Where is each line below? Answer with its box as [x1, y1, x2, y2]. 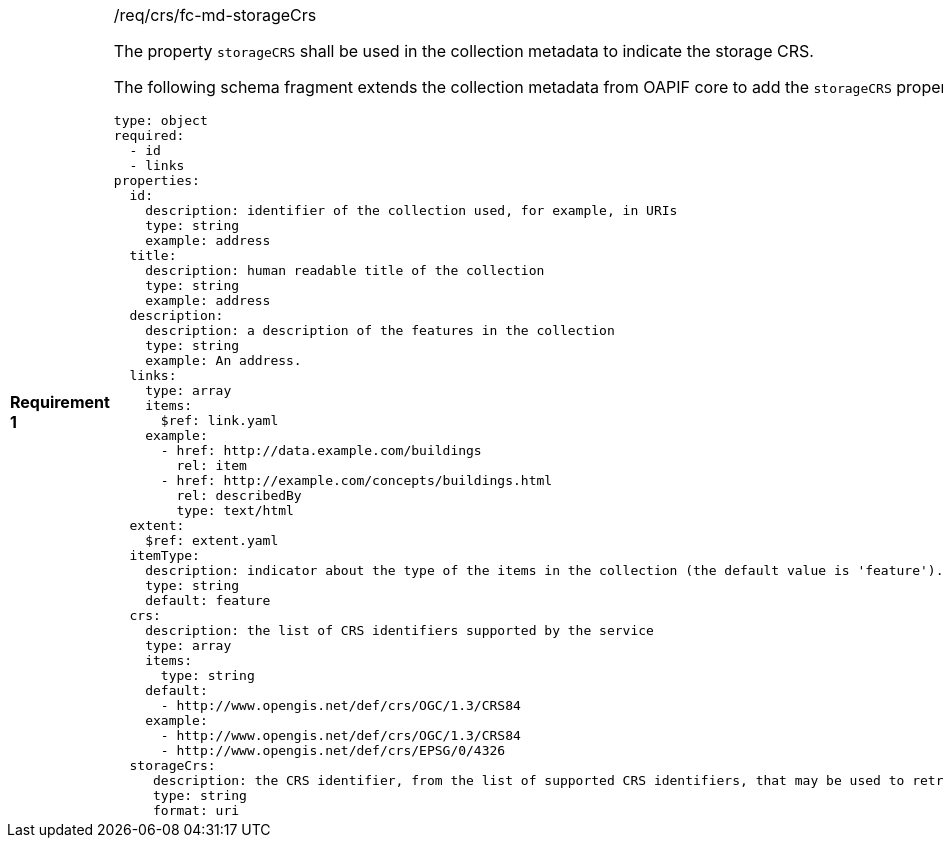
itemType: [129, 548, 200, 563]
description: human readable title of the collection [145, 263, 545, 278]
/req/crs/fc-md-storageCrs [113, 5, 317, 25]
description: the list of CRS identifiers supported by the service [145, 623, 654, 638]
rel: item [176, 458, 247, 473]
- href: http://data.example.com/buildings [160, 443, 482, 458]
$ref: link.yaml [160, 413, 279, 428]
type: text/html [176, 503, 294, 518]
